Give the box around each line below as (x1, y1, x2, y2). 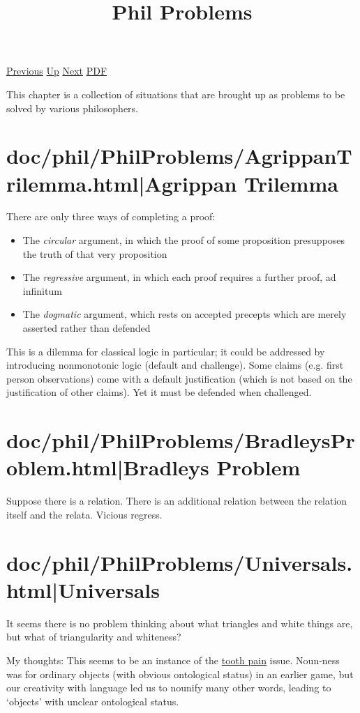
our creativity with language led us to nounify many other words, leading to (6, 680, 331, 695)
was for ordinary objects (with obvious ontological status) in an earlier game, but (6, 666, 354, 681)
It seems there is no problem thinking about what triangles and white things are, (6, 615, 353, 630)
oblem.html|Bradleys (6, 453, 209, 482)
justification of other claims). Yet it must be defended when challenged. (6, 385, 312, 399)
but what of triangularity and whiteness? (6, 629, 181, 644)
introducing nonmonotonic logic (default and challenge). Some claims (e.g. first (6, 358, 344, 372)
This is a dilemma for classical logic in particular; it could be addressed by (6, 344, 325, 358)
